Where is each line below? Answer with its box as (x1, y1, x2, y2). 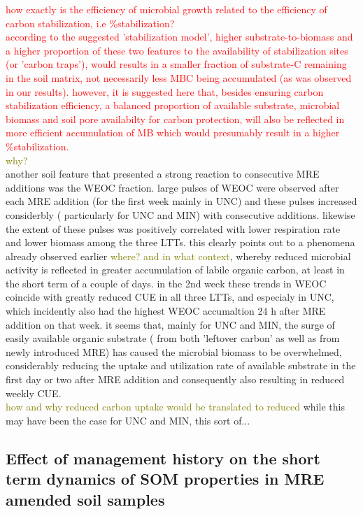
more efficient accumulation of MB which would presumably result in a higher (6, 125, 340, 140)
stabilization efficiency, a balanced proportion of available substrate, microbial (6, 98, 340, 113)
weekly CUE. (6, 385, 62, 400)
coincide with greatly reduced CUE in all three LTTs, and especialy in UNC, (6, 290, 334, 304)
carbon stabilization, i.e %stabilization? (6, 15, 175, 30)
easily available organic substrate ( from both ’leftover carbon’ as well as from (6, 331, 340, 345)
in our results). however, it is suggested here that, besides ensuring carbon (6, 84, 324, 99)
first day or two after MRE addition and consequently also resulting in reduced (6, 372, 345, 387)
